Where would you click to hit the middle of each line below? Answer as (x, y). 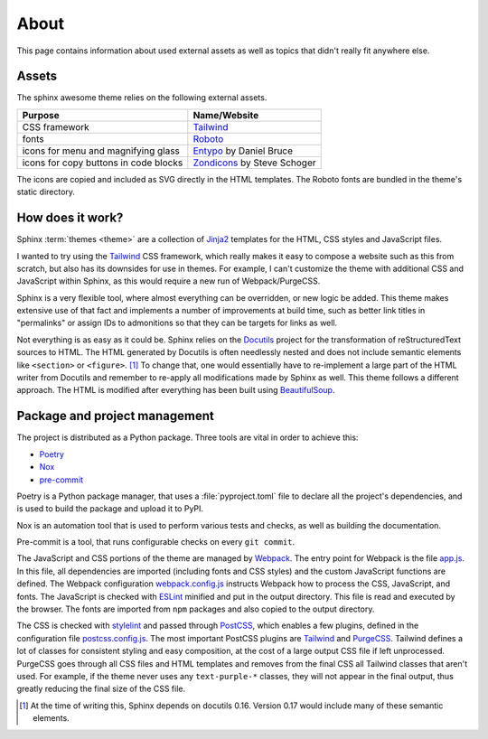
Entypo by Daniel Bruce (243, 151)
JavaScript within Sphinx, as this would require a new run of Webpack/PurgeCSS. (169, 281)
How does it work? (70, 218)
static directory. (46, 192)
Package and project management (115, 416)
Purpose (41, 115)
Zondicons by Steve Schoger (254, 163)
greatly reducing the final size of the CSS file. (101, 689)
